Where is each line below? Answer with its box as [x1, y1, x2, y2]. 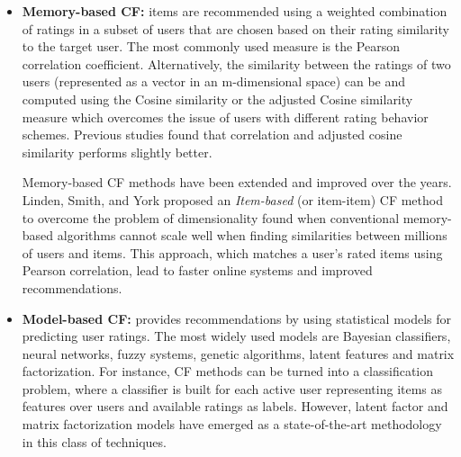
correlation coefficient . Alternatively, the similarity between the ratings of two [22, 54, 451, 73]
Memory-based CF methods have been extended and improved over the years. [22, 173, 452, 192]
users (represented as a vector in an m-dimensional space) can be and [22, 72, 406, 91]
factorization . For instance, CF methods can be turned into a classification [22, 362, 434, 381]
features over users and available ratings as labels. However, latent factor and [22, 397, 448, 416]
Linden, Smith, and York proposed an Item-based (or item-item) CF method [22, 190, 443, 209]
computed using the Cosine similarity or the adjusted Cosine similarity [22, 89, 413, 108]
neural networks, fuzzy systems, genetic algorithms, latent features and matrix [22, 344, 455, 363]
